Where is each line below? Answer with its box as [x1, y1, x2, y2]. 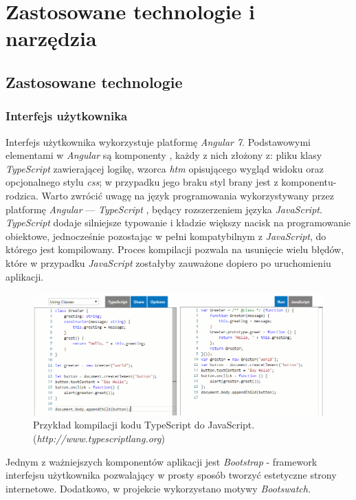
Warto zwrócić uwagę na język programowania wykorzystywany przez [41, 188, 334, 202]
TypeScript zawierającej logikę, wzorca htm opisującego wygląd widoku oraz [5, 161, 324, 175]
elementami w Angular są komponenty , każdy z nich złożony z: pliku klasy [5, 148, 322, 162]
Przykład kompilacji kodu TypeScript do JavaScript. [33, 417, 255, 432]
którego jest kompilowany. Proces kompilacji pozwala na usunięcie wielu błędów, [5, 242, 344, 257]
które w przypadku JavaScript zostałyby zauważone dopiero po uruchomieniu [5, 255, 331, 270]
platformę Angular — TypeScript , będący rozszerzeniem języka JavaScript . [5, 202, 322, 216]
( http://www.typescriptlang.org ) [33, 431, 165, 445]
